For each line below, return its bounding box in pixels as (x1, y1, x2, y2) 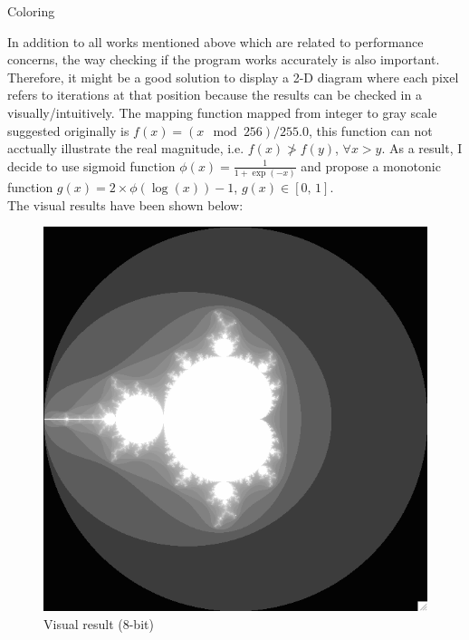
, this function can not (309, 121, 433, 140)
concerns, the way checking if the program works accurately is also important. (7, 50, 440, 69)
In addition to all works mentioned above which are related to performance (7, 32, 424, 51)
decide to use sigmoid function (7, 156, 176, 175)
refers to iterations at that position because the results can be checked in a (7, 85, 422, 104)
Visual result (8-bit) (43, 614, 154, 633)
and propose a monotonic (301, 156, 441, 175)
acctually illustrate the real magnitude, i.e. (7, 139, 244, 158)
